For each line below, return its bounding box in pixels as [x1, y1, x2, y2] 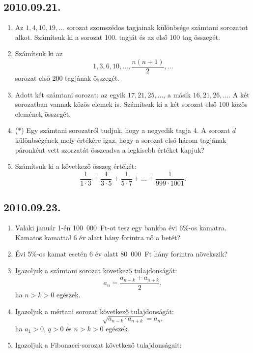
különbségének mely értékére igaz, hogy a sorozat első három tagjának [15, 135, 226, 145]
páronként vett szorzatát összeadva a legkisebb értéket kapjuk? [15, 144, 205, 155]
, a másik [163, 89, 191, 99]
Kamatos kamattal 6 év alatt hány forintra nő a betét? [15, 232, 180, 242]
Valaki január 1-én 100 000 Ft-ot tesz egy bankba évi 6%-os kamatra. [15, 223, 226, 233]
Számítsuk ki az [15, 48, 63, 59]
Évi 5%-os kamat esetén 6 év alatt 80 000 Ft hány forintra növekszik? [15, 249, 228, 259]
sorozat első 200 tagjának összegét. [15, 73, 120, 83]
